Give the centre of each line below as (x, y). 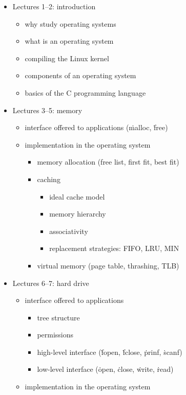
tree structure (58, 317)
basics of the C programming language (85, 92)
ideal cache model (77, 196)
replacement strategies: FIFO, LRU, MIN (114, 248)
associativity (69, 231)
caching (49, 179)
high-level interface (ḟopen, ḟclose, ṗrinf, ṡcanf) (110, 352)
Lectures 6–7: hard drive (51, 283)
